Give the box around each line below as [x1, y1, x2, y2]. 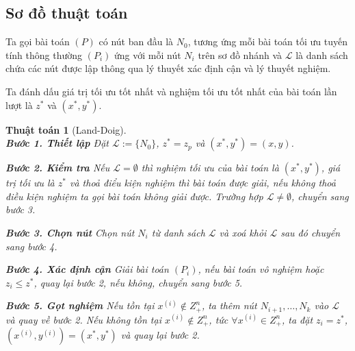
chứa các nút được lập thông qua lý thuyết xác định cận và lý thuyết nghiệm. [5, 61, 331, 75]
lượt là [5, 97, 33, 112]
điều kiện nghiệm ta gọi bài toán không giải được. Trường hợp [5, 189, 263, 203]
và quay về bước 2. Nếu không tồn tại [5, 312, 161, 326]
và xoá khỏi [219, 225, 267, 239]
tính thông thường [5, 47, 83, 62]
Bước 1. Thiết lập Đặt [5, 136, 109, 150]
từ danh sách [151, 225, 205, 239]
